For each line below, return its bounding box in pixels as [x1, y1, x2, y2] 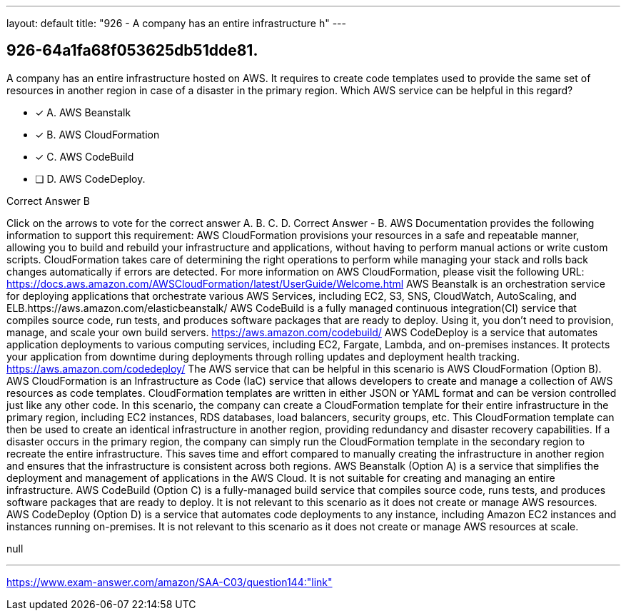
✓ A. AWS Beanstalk [35, 106, 131, 118]
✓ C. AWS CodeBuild [35, 150, 134, 163]
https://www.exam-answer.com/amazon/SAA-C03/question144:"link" [6, 575, 333, 588]
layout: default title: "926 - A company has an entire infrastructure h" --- [6, 17, 346, 29]
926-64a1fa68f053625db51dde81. [6, 41, 258, 60]
